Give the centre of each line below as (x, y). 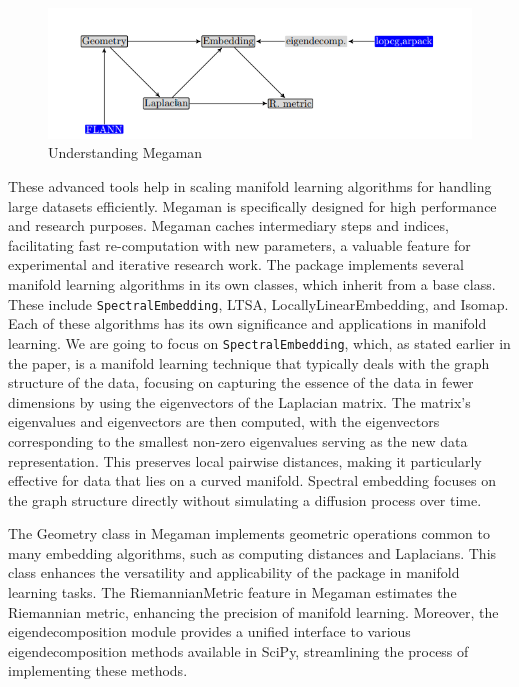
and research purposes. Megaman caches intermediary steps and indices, (228, 225)
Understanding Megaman (125, 152)
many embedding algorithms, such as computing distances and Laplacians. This (252, 552)
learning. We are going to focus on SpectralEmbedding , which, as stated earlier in (259, 342)
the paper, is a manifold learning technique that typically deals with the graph (249, 362)
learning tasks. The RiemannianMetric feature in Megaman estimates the (232, 592)
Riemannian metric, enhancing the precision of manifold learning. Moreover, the (253, 611)
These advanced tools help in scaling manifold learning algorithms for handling (250, 186)
